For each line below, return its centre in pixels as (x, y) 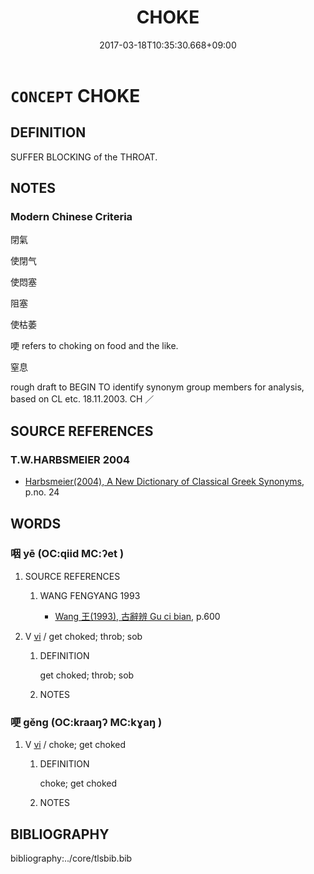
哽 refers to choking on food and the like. (94, 346)
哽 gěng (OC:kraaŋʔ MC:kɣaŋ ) (86, 722)
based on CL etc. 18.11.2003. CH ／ (82, 399)
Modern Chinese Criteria (71, 217)
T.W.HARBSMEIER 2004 (70, 459)
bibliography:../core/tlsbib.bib (71, 858)
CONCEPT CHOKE (75, 95)
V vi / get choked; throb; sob (83, 636)
